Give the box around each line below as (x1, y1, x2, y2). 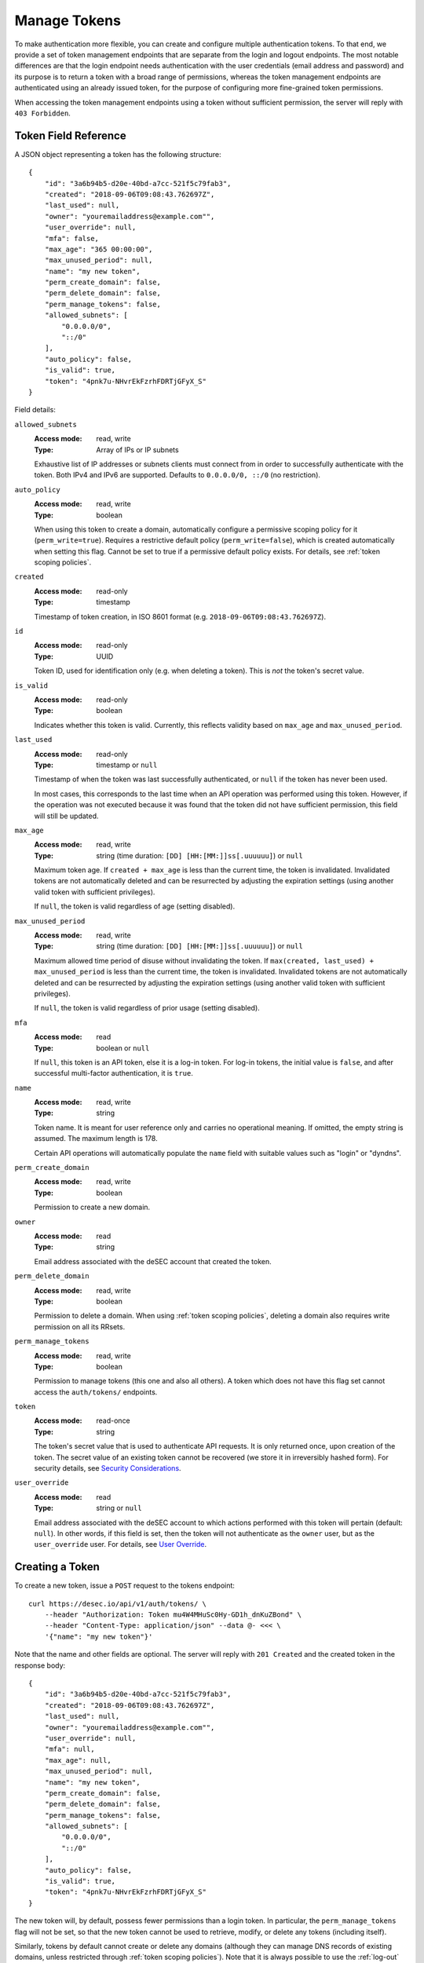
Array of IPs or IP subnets (96, 444, 180, 455)
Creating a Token (14, 1560, 100, 1574)
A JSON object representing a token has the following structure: (14, 149, 221, 159)
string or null (96, 1504, 142, 1513)
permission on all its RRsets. (34, 1321, 126, 1331)
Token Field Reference (14, 129, 126, 142)
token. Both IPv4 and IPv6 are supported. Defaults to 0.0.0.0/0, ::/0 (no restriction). (34, 470, 321, 480)
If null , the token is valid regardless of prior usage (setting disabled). (34, 1003, 261, 1013)
